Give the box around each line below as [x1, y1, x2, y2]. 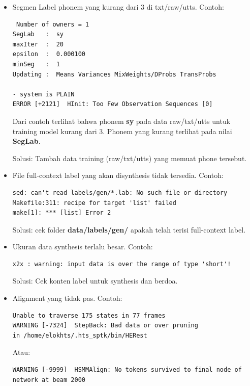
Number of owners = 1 [16, 20, 89, 28]
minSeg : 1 [12, 60, 60, 68]
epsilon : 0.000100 [12, 50, 85, 58]
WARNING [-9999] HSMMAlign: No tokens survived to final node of [12, 366, 242, 374]
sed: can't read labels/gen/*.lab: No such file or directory [12, 189, 228, 196]
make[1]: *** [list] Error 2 [12, 209, 111, 217]
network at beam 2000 [12, 376, 85, 383]
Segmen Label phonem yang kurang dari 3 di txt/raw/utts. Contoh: [12, 2, 224, 12]
